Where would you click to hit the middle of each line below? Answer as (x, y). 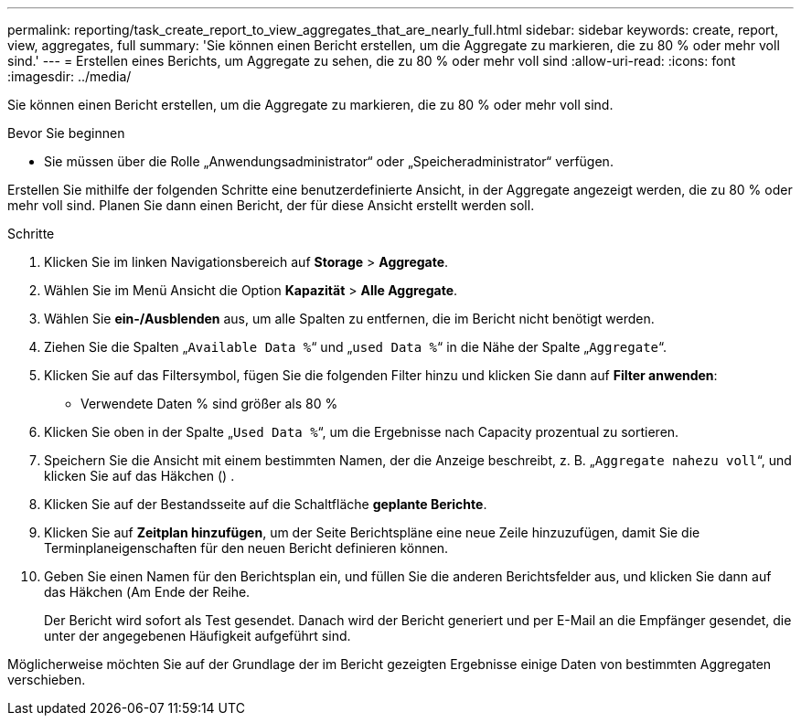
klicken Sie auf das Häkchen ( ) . (139, 476)
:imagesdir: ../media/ (69, 76)
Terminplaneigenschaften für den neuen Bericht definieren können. (246, 548)
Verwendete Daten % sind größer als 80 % (209, 404)
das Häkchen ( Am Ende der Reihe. (147, 592)
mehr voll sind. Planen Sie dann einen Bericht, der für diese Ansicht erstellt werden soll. (271, 205)
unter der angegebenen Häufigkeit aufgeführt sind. (198, 636)
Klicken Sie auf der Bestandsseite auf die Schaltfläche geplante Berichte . (266, 504)
